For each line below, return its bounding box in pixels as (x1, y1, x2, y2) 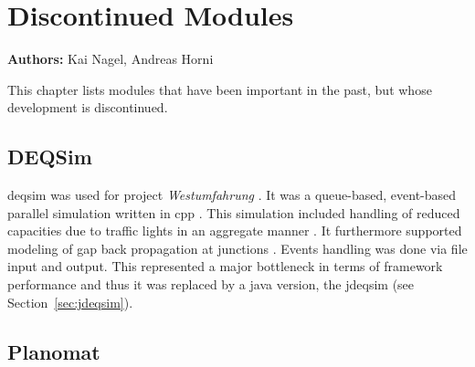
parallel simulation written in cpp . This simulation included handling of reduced (7, 203, 460, 222)
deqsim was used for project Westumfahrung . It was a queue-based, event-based (7, 185, 457, 204)
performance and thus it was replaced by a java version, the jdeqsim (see (7, 275, 415, 294)
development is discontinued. (7, 98, 168, 117)
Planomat (7, 337, 100, 365)
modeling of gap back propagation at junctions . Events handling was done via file (7, 238, 468, 257)
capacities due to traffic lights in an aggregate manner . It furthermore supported (7, 221, 462, 240)
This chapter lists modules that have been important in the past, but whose (7, 79, 432, 99)
